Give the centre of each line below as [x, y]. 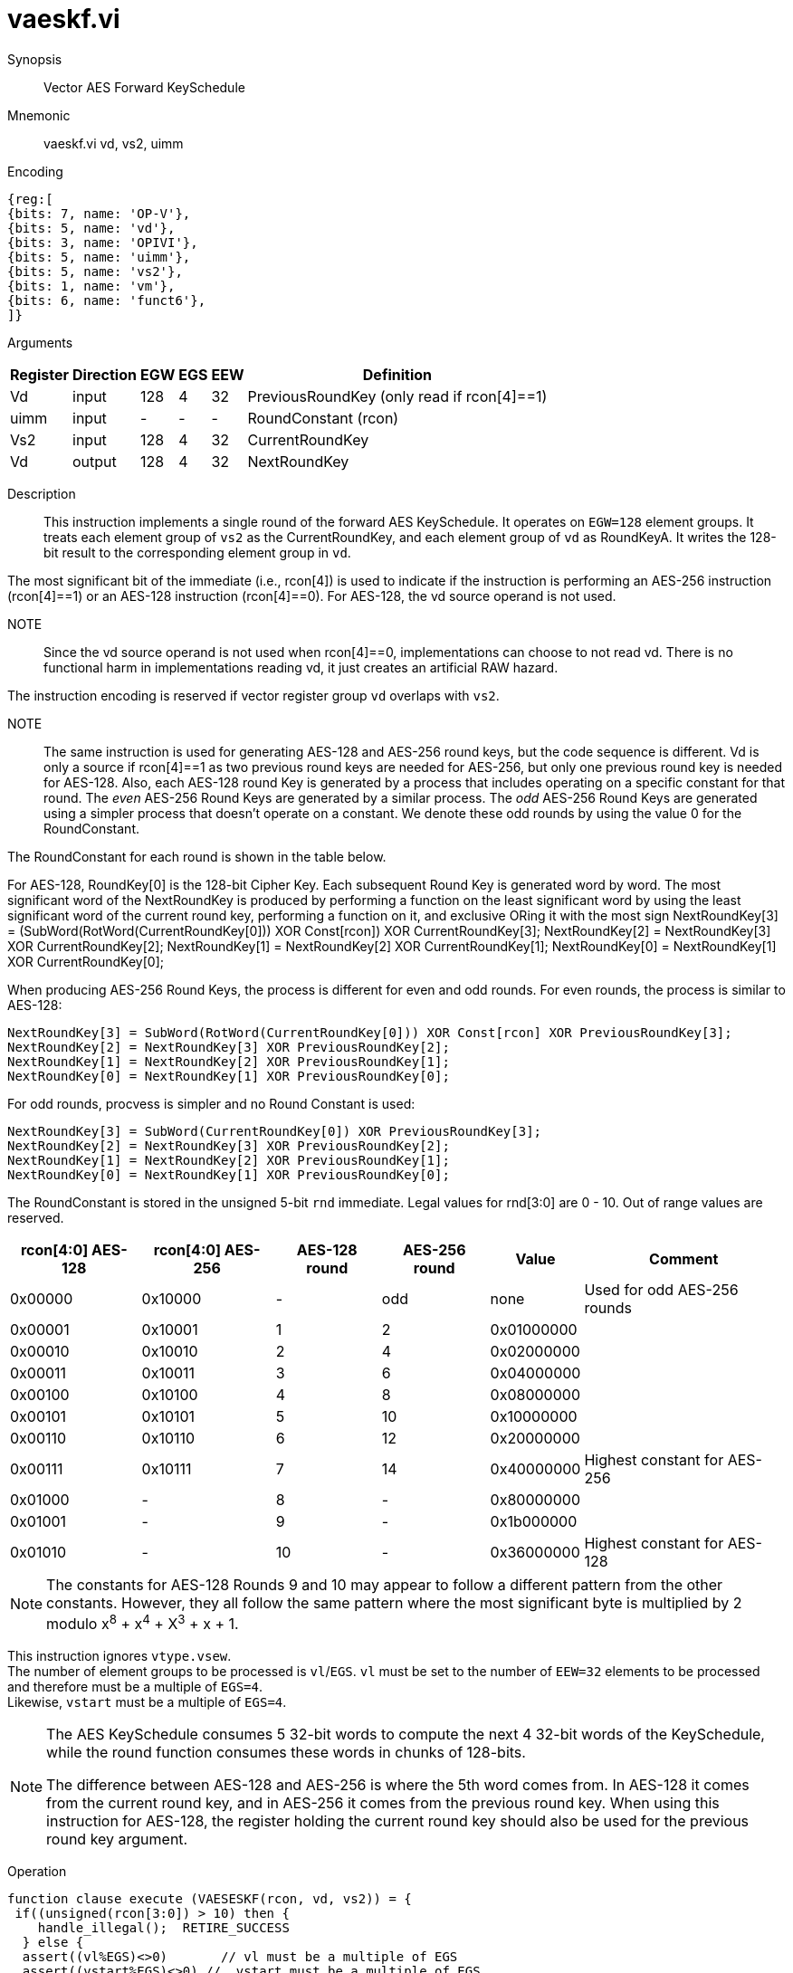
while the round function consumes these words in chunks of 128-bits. [286, 1753]
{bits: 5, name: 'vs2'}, [95, 271]
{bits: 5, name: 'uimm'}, [99, 257]
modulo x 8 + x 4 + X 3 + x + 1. [143, 1622]
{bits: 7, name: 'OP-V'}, [99, 213]
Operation [37, 1872]
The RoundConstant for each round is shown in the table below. [197, 856]
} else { [53, 1943]
